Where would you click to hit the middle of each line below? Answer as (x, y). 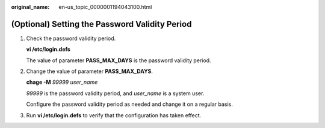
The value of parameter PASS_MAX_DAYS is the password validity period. (119, 60)
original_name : (30, 7)
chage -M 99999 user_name (62, 82)
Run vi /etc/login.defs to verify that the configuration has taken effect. (114, 115)
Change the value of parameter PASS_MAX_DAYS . (90, 71)
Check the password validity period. (71, 38)
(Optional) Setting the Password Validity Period (101, 24)
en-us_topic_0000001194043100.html (105, 7)
